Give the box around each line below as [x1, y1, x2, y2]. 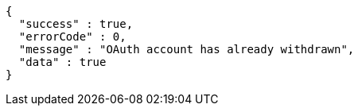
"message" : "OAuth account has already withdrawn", [18, 43, 355, 56]
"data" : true [18, 56, 107, 68]
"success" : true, [18, 17, 134, 30]
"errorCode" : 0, [18, 30, 126, 43]
